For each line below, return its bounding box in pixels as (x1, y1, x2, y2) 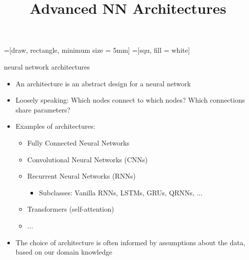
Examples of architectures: (15, 121, 95, 131)
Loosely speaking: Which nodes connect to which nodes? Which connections (15, 95, 245, 105)
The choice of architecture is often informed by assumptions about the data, (15, 237, 246, 247)
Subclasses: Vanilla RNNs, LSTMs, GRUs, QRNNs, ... (39, 187, 203, 197)
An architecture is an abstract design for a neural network (15, 78, 191, 88)
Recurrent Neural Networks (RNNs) (27, 171, 136, 181)
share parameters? (15, 104, 70, 114)
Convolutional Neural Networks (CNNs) (27, 154, 148, 164)
